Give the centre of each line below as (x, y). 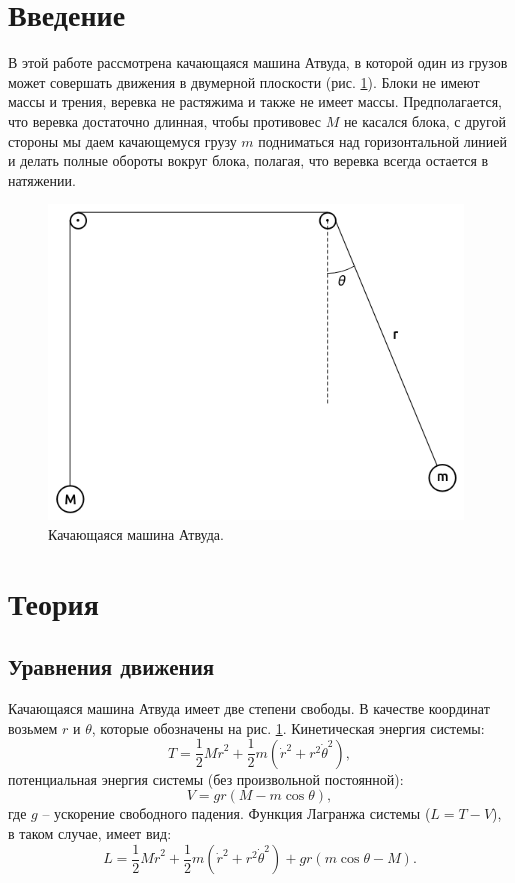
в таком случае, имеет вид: (90, 832)
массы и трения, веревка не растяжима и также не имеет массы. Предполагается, (255, 101)
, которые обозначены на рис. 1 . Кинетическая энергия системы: (288, 727)
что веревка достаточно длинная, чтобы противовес (164, 120)
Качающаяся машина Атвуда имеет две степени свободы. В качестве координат (249, 708)
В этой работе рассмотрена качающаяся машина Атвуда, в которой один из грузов (258, 62)
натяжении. (42, 179)
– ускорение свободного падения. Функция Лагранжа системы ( (236, 813)
